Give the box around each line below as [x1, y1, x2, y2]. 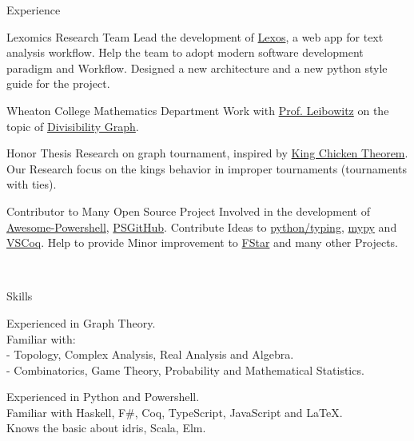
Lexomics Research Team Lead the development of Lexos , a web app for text [6, 28, 384, 45]
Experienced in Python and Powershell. [6, 388, 200, 405]
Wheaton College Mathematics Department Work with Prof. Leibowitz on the [6, 101, 389, 118]
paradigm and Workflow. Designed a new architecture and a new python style [6, 59, 388, 76]
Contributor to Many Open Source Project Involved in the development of [6, 202, 371, 219]
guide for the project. [6, 75, 110, 92]
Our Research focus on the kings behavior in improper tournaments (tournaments [6, 160, 407, 177]
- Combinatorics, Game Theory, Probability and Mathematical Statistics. [6, 361, 364, 378]
